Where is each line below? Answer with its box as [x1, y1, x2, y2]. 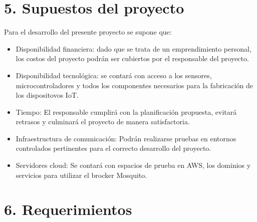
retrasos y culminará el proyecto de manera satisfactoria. [16, 116, 190, 127]
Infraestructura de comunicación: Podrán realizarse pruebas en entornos [16, 133, 236, 143]
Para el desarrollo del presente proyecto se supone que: [4, 27, 172, 37]
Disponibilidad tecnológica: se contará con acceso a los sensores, [16, 70, 212, 80]
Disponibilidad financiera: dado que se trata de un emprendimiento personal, [16, 43, 251, 54]
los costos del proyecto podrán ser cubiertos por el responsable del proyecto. [16, 53, 249, 64]
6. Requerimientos [4, 199, 132, 219]
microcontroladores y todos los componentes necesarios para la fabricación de [16, 80, 253, 90]
